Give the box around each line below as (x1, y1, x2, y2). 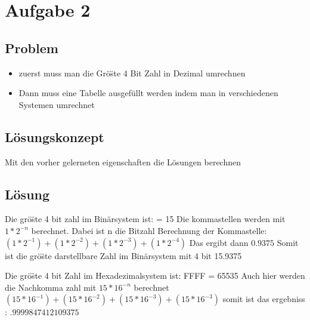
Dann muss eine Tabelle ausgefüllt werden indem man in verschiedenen (18, 87, 278, 99)
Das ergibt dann (189, 236, 249, 248)
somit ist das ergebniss (222, 293, 305, 305)
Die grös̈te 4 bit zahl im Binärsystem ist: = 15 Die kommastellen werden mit (5, 213, 286, 225)
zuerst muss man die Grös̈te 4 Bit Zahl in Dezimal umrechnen (18, 66, 246, 79)
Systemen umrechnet (18, 98, 95, 110)
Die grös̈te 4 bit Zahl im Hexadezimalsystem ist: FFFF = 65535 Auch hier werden (5, 269, 305, 282)
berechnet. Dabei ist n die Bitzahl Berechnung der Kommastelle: (31, 224, 267, 236)
